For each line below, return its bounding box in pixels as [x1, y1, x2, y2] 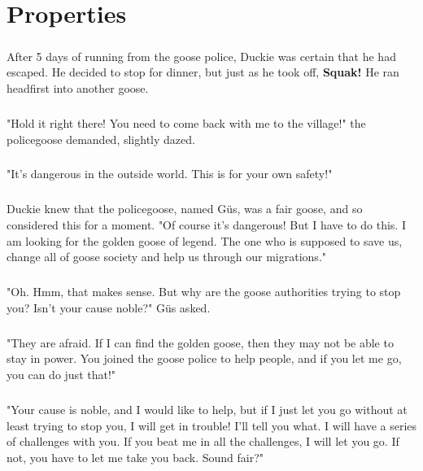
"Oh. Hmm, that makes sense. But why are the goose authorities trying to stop [7, 283, 401, 300]
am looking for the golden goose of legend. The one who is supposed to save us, [7, 232, 403, 249]
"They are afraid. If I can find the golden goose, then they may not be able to [7, 334, 394, 351]
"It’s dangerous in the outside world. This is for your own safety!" [7, 165, 333, 182]
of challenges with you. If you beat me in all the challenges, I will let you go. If [7, 433, 399, 450]
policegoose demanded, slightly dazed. [7, 130, 195, 147]
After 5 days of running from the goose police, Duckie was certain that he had [7, 47, 396, 64]
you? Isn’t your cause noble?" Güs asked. [7, 299, 211, 316]
